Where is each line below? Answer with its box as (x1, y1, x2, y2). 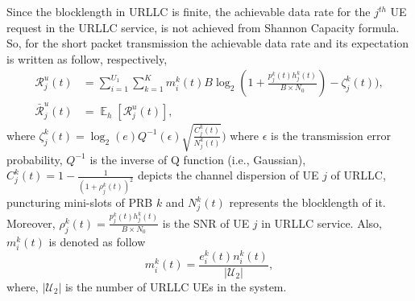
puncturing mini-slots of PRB (6, 194, 153, 211)
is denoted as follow (48, 233, 146, 249)
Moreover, (6, 214, 56, 231)
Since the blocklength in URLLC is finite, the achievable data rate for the (6, 3, 371, 19)
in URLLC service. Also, (261, 214, 382, 231)
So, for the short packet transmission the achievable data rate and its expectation (6, 35, 409, 52)
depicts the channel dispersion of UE (137, 167, 319, 183)
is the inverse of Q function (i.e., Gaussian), (89, 150, 306, 167)
